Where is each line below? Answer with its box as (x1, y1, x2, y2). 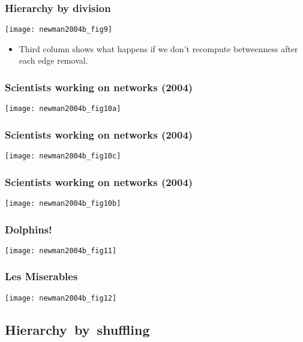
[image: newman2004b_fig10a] (5, 104, 121, 113)
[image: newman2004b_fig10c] (5, 152, 121, 161)
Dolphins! (5, 221, 52, 236)
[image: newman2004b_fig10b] (5, 199, 121, 208)
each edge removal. (19, 54, 88, 67)
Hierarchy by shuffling (5, 320, 150, 338)
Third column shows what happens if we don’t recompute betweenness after (19, 42, 298, 55)
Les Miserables (5, 269, 78, 284)
